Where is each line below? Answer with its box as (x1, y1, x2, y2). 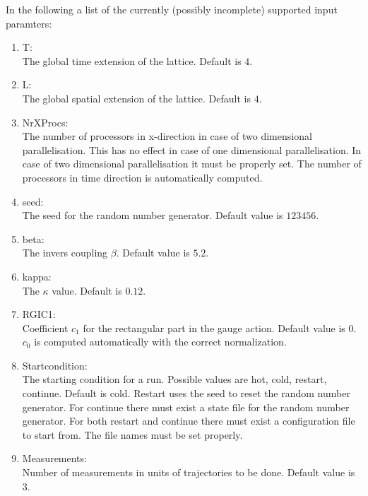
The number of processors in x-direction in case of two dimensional (22, 129, 312, 143)
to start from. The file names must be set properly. (22, 427, 243, 442)
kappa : (22, 268, 52, 283)
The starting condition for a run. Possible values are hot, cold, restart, (22, 372, 327, 386)
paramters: (6, 16, 52, 30)
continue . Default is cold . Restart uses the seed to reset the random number (22, 386, 350, 401)
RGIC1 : (22, 307, 56, 321)
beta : (22, 231, 44, 246)
